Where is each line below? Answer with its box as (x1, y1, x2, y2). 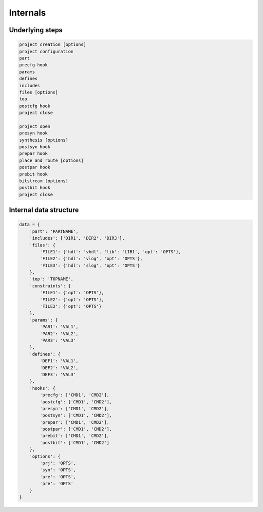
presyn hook (19, 131, 48, 136)
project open (19, 123, 51, 129)
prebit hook (19, 171, 48, 177)
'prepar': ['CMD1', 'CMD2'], (39, 419, 110, 425)
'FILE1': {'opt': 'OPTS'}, (39, 290, 104, 296)
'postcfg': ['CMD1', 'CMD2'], (39, 399, 112, 404)
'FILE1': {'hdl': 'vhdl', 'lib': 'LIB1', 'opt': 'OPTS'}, (39, 249, 181, 254)
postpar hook (19, 165, 51, 170)
